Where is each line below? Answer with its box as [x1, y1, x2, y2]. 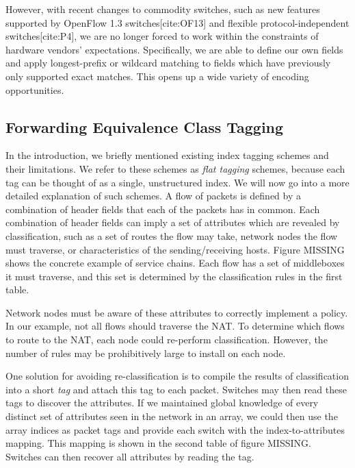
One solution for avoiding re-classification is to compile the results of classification [5, 369, 349, 383]
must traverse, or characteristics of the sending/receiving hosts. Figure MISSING [5, 242, 345, 256]
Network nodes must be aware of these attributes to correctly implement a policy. [5, 305, 348, 319]
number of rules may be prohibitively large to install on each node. [5, 345, 286, 360]
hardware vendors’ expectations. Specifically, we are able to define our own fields [5, 42, 343, 56]
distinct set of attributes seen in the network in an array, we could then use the [5, 409, 338, 423]
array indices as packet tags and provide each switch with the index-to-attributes [5, 422, 345, 436]
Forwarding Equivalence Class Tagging [5, 116, 284, 137]
